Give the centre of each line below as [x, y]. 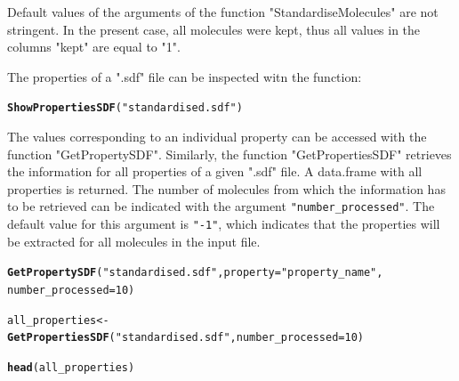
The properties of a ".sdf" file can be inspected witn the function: [185, 76]
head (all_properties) [71, 367]
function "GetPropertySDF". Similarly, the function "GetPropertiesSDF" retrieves [229, 154]
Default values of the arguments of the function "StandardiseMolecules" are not [223, 12]
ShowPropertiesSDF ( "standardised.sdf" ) [125, 108]
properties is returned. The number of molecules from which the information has [226, 188]
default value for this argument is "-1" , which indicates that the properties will [224, 224]
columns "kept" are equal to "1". [94, 47]
